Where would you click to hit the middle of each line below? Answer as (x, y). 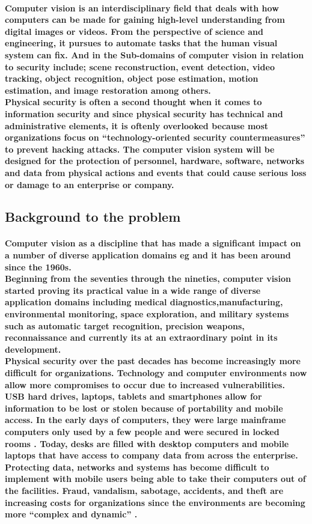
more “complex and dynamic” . (71, 514)
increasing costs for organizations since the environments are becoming (155, 502)
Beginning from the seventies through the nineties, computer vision (148, 279)
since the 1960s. (38, 267)
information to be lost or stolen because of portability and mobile (144, 408)
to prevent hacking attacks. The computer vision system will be (140, 149)
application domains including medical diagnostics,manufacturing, (144, 302)
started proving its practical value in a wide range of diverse (133, 290)
